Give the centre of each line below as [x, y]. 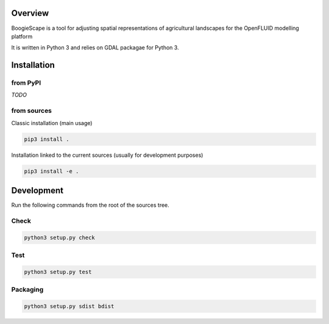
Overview [30, 13]
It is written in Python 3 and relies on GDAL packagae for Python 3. [95, 48]
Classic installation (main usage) [52, 123]
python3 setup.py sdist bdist [69, 306]
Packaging [27, 290]
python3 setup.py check [60, 237]
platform [22, 36]
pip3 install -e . [51, 171]
